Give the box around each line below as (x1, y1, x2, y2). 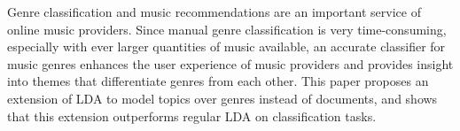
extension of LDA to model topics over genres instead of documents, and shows (7, 89, 438, 107)
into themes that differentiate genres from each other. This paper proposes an (7, 72, 429, 90)
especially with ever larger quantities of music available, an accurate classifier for (7, 37, 446, 56)
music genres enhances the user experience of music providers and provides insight (7, 54, 454, 73)
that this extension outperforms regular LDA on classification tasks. (7, 106, 377, 125)
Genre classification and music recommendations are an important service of (7, 3, 421, 20)
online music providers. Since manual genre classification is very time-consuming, (7, 19, 447, 38)
